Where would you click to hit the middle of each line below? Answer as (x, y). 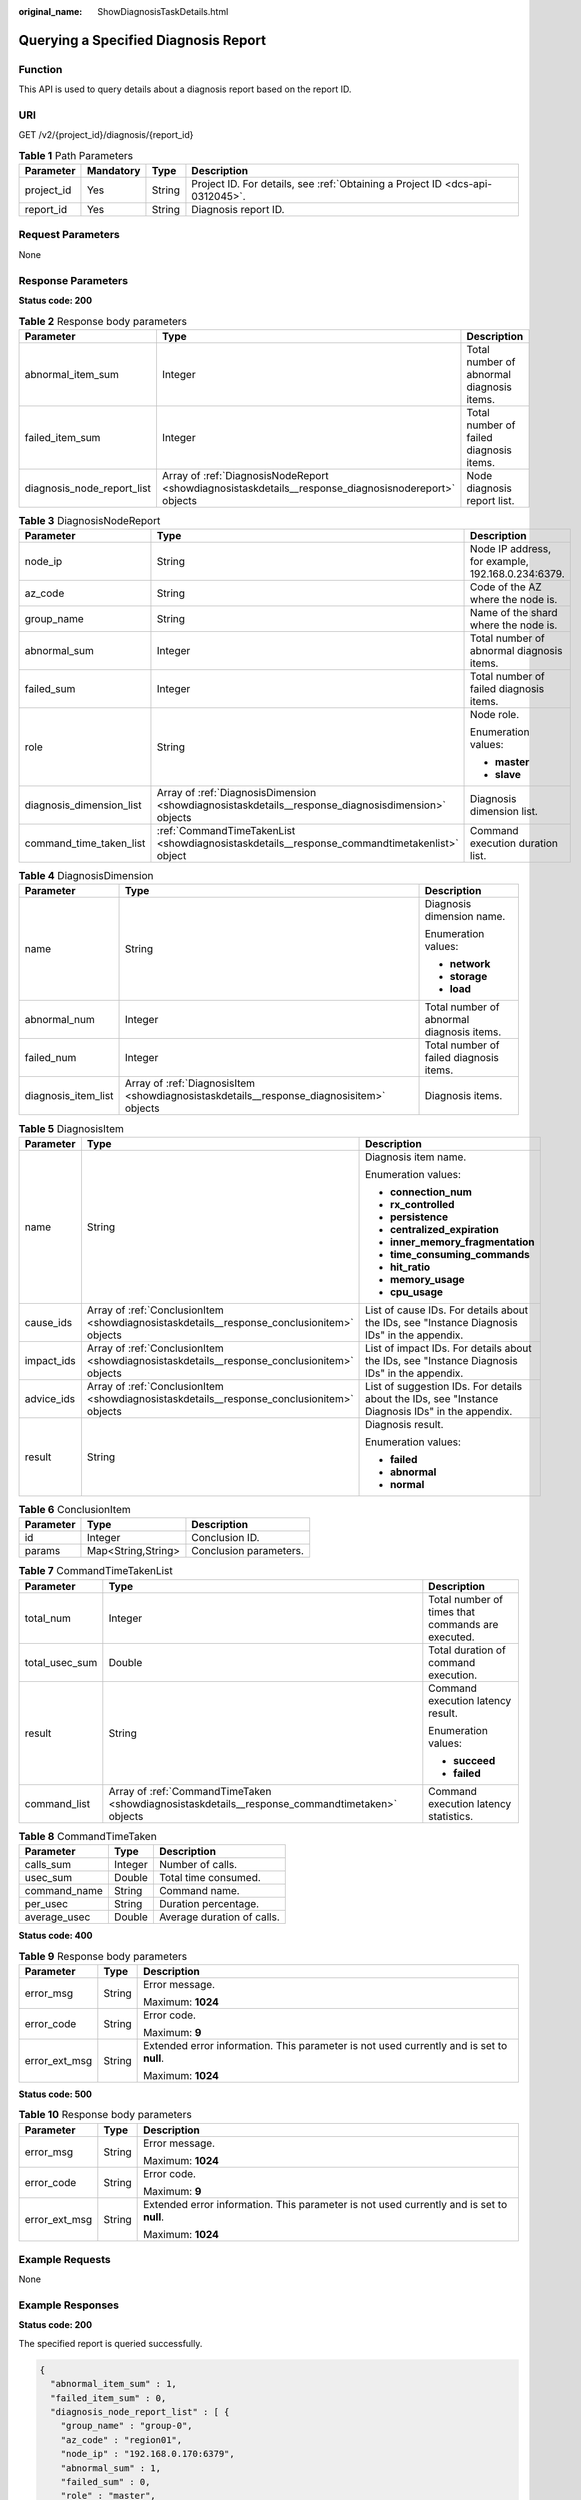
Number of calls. (198, 1864)
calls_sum (48, 1864)
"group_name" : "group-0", (127, 2426)
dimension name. (465, 917)
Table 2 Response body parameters (102, 321)
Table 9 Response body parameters (103, 1956)
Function (40, 69)
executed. (451, 1637)
